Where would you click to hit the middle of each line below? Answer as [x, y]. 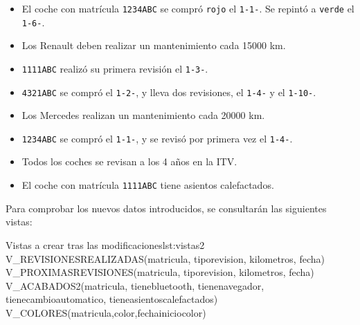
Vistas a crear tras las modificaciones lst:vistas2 [105, 244]
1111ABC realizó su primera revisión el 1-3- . [115, 68]
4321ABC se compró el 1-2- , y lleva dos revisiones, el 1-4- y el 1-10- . [169, 92]
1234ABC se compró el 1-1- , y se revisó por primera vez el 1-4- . [157, 138]
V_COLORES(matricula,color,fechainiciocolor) [106, 312]
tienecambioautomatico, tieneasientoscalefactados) [112, 299]
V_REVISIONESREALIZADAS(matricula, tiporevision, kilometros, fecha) [165, 258]
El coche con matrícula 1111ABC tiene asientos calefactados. [148, 185]
